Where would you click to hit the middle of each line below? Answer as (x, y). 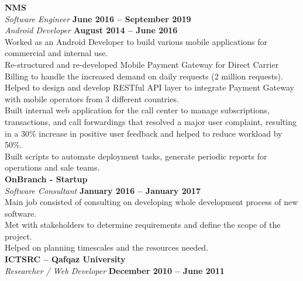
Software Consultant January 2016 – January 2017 (103, 190)
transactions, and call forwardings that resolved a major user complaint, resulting (151, 121)
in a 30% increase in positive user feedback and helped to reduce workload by (144, 133)
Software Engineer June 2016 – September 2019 (98, 18)
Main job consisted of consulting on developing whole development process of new (151, 202)
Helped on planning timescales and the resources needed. (107, 247)
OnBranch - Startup (46, 178)
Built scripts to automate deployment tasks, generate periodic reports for (136, 156)
